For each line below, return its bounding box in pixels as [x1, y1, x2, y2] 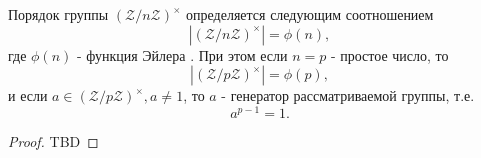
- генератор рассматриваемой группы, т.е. [221, 85, 475, 106]
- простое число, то [330, 44, 449, 65]
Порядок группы [8, 4, 109, 24]
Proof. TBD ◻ [8, 130, 99, 151]
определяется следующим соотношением [186, 4, 434, 24]
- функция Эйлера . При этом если [76, 44, 288, 65]
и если [8, 85, 48, 106]
